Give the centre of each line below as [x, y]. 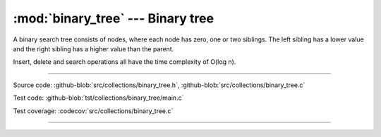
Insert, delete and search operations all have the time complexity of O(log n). [125, 62]
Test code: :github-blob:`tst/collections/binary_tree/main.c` [98, 98]
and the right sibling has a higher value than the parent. [93, 48]
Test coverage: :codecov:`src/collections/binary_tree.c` [93, 111]
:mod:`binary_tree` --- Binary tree [114, 18]
